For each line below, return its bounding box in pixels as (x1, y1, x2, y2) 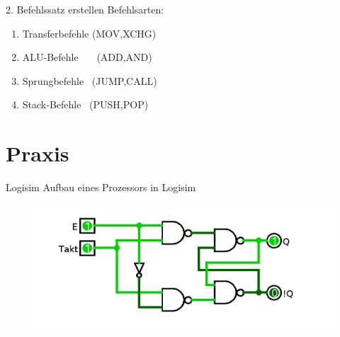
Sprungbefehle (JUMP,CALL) (22, 73, 157, 88)
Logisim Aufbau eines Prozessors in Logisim (6, 180, 196, 195)
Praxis (6, 139, 69, 168)
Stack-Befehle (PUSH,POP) (22, 97, 149, 112)
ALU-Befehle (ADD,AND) (22, 50, 152, 64)
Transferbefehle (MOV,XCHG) (22, 25, 157, 40)
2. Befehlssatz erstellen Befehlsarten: (6, 2, 164, 16)
